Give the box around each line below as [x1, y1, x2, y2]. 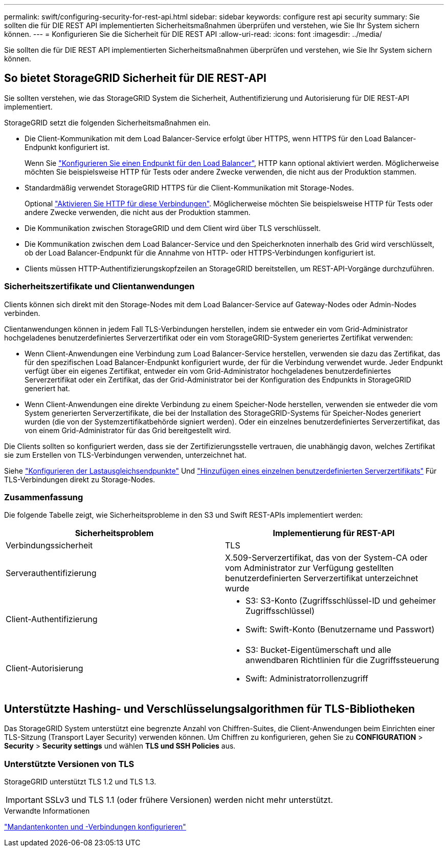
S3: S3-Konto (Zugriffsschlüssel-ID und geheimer [245, 595, 436, 606]
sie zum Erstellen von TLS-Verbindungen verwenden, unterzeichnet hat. [4, 450, 247, 459]
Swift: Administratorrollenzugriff [245, 673, 368, 684]
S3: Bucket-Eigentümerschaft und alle [245, 645, 391, 655]
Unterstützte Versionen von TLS [4, 758, 135, 769]
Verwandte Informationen [4, 806, 90, 815]
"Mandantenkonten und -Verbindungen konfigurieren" [4, 822, 186, 831]
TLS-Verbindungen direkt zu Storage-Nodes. [4, 475, 155, 484]
